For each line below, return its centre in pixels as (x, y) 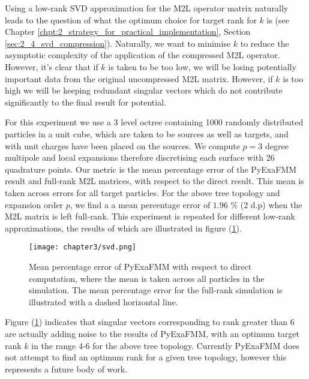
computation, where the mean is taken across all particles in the (147, 278)
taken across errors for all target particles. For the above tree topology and (142, 192)
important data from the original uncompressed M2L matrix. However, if (139, 78)
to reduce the (265, 43)
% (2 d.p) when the (266, 204)
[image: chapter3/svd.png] (82, 247)
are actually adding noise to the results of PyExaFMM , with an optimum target (152, 333)
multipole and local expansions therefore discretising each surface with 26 (140, 157)
